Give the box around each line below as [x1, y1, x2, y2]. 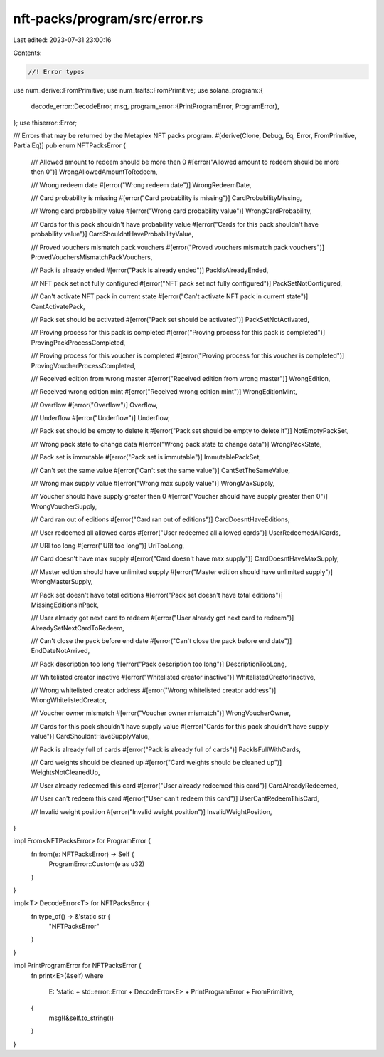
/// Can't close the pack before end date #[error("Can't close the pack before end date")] [31, 637, 292, 645]
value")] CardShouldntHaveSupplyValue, [31, 732, 150, 741]
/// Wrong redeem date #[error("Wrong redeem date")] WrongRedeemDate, [31, 180, 252, 189]
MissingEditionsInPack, [31, 600, 100, 609]
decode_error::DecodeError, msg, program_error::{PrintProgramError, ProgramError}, [31, 102, 280, 110]
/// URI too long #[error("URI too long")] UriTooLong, [31, 541, 185, 550]
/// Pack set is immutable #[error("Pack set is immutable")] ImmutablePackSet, [31, 453, 261, 462]
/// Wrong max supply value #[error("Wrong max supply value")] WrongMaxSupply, [31, 479, 275, 488]
